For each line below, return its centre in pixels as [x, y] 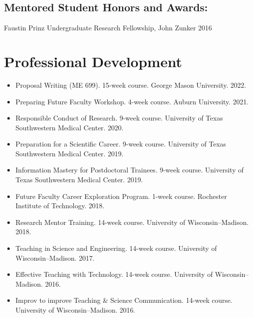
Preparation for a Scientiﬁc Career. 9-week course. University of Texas [121, 144]
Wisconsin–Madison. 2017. [55, 257]
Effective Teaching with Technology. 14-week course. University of [114, 274]
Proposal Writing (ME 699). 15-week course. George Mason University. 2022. [131, 85]
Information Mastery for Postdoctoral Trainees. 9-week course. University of [129, 170]
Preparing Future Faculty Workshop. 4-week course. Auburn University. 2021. [132, 101]
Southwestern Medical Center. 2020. [69, 127]
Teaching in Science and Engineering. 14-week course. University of [116, 248]
